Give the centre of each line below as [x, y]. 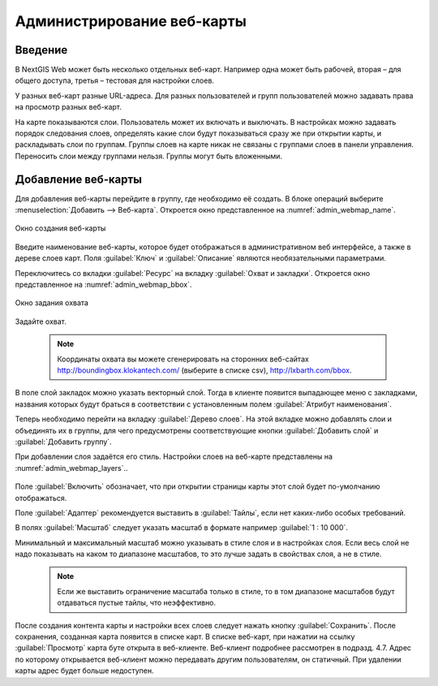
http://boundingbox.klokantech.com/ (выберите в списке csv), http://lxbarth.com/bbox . [204, 370]
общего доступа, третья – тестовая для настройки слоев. [115, 80]
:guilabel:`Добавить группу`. [64, 442]
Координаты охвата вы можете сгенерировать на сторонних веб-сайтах [183, 359]
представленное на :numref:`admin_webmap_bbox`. [103, 285]
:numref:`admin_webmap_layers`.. [72, 468]
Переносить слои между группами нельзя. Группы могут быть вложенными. [149, 156]
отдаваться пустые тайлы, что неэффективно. [137, 603]
